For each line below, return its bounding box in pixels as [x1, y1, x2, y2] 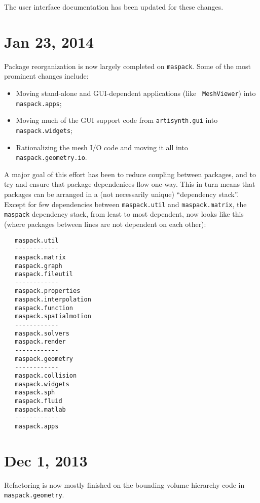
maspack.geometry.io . [16, 152, 87, 162]
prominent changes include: [4, 71, 89, 81]
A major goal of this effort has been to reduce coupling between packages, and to [4, 169, 256, 179]
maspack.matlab [15, 406, 66, 413]
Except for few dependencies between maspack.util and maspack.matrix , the [4, 198, 247, 209]
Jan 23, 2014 [4, 31, 94, 52]
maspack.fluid [15, 397, 62, 405]
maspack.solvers [15, 329, 69, 337]
